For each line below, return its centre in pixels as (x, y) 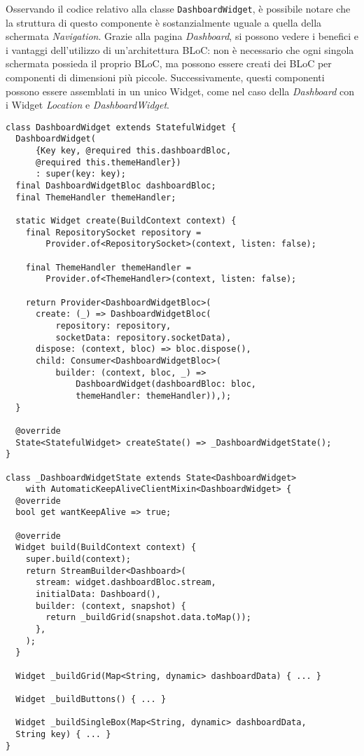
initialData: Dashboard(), (98, 595)
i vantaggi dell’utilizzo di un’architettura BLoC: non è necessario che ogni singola (180, 49)
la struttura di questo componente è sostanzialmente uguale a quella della (164, 22)
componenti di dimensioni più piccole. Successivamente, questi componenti (165, 77)
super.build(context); (78, 559)
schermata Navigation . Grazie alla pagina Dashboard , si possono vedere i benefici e (182, 36)
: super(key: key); (80, 174)
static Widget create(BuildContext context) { (126, 221)
